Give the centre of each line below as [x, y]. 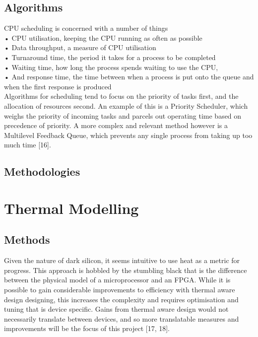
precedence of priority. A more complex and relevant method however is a [116, 125]
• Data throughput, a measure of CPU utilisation [80, 47]
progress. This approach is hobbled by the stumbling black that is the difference [126, 270]
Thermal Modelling [71, 208]
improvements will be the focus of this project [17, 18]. [87, 328]
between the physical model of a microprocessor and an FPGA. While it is [117, 280]
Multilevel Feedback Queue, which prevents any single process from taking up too [128, 135]
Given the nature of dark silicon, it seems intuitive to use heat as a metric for [122, 260]
